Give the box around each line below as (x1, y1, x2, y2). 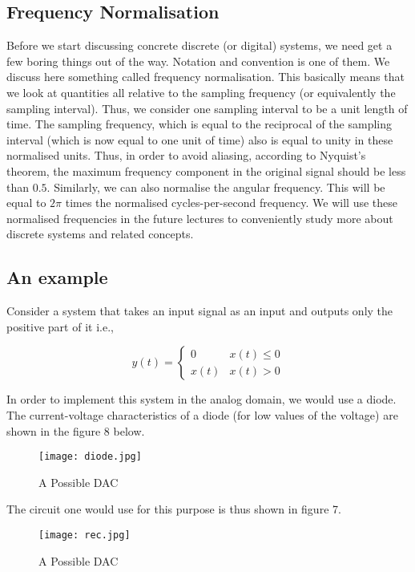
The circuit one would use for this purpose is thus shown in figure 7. (6, 501, 341, 517)
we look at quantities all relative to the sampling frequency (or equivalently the (6, 83, 396, 100)
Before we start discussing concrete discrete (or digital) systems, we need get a (6, 37, 393, 54)
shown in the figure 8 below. (6, 422, 145, 439)
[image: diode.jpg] (38, 451, 142, 463)
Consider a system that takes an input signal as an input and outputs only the (6, 302, 393, 319)
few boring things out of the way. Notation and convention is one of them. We (6, 52, 390, 69)
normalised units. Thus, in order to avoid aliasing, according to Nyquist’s (6, 147, 366, 164)
